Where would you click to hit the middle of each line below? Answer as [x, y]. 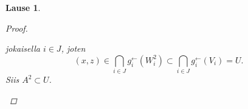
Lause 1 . [23, 7]
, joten [73, 48]
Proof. [17, 28]
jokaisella [23, 48]
